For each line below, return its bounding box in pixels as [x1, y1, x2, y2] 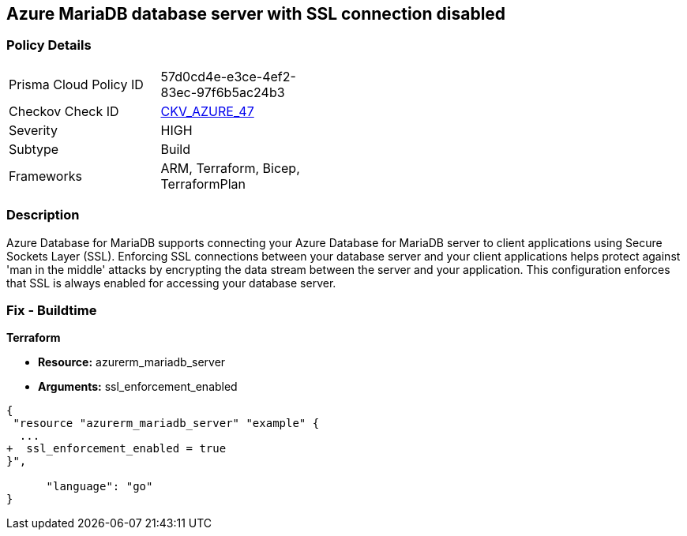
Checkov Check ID [9, 103, 119, 119]
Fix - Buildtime [6, 302, 97, 318]
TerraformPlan [160, 175, 246, 192]
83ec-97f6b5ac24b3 [160, 84, 285, 100]
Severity [9, 122, 58, 138]
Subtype [9, 141, 59, 157]
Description [6, 207, 80, 223]
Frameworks [9, 167, 82, 184]
